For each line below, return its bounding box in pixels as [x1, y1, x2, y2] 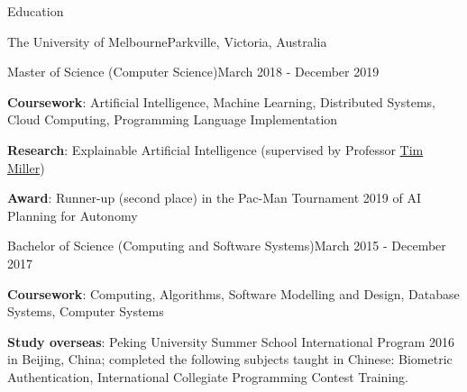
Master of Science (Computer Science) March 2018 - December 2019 [7, 62, 380, 81]
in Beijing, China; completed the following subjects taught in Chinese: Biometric [7, 350, 453, 369]
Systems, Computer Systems [7, 302, 164, 321]
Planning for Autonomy [7, 205, 138, 224]
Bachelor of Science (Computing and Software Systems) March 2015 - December [7, 236, 446, 255]
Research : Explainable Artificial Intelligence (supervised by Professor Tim [7, 140, 424, 159]
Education [7, 2, 64, 20]
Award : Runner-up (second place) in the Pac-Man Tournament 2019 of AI [7, 188, 421, 207]
